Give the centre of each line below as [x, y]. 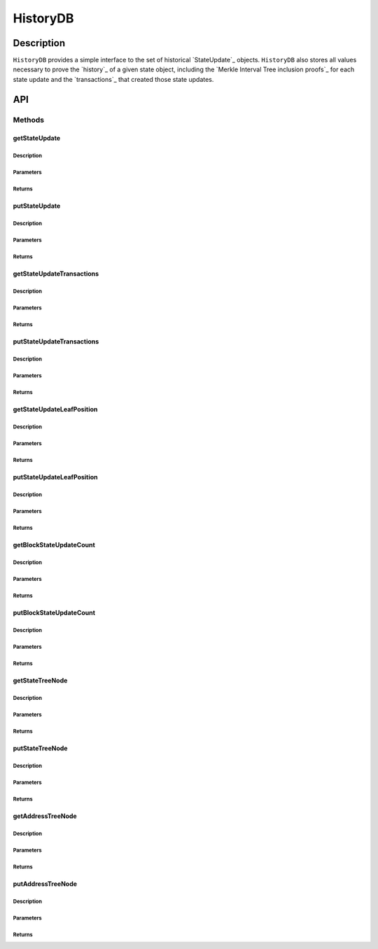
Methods [29, 120]
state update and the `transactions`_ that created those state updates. [113, 79]
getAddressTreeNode [45, 816]
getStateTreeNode [40, 681]
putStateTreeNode [40, 748]
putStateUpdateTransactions [56, 342]
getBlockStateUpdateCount [54, 545]
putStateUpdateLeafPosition [55, 477]
